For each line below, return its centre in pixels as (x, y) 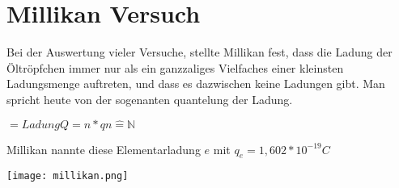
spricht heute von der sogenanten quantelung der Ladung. (150, 99)
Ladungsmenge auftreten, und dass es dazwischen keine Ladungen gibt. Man (196, 84)
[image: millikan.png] (68, 176)
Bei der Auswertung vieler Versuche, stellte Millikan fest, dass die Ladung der (199, 52)
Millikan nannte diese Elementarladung (104, 149)
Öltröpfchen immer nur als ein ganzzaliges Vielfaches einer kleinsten (175, 67)
